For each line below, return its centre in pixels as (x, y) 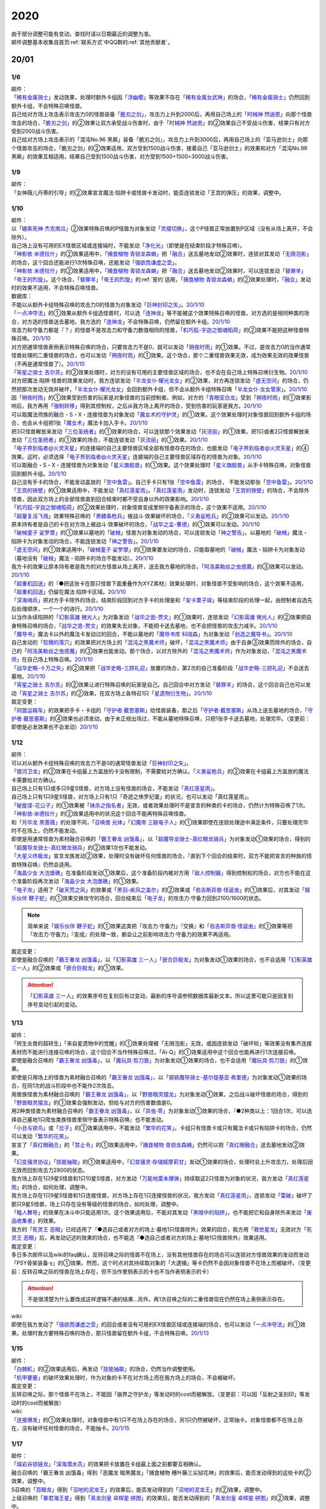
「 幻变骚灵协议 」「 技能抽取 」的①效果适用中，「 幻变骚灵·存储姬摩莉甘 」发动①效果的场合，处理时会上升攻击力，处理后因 (162, 1161)
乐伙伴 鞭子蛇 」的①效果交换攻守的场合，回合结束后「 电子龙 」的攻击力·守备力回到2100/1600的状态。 (138, 898)
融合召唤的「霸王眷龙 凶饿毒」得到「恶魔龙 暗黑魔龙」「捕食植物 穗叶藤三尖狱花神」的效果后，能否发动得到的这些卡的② (161, 1472)
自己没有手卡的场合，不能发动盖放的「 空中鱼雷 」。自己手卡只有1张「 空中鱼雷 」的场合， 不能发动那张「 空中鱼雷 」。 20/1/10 (162, 482)
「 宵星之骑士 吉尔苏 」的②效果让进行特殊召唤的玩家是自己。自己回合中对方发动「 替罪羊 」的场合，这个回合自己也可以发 (161, 684)
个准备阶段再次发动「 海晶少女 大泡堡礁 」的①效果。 (76, 881)
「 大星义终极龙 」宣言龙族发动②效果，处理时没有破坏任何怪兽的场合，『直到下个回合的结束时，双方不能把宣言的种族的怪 (161, 856)
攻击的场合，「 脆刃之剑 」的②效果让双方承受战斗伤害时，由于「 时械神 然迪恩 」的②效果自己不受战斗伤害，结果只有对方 (161, 123)
